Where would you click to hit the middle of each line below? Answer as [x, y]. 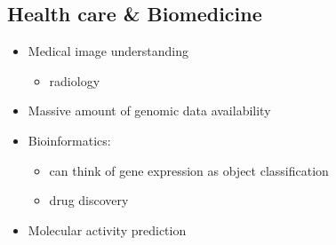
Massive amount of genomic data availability [149, 111]
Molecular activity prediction [107, 229]
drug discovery [89, 200]
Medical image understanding [108, 51]
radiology [75, 80]
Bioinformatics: [69, 140]
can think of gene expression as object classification [189, 170]
